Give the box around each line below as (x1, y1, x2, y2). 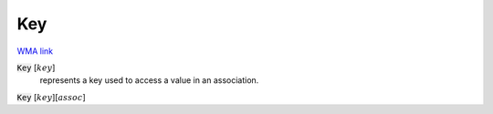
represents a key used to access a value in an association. (39, 75, 259, 86)
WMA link (16, 46, 54, 57)
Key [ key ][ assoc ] (16, 91, 86, 102)
